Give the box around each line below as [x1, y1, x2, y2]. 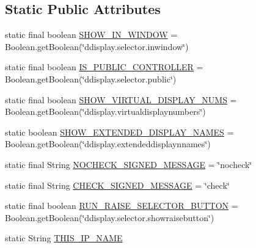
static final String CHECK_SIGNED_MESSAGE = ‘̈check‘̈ [5, 178, 230, 191]
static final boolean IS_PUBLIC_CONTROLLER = [5, 60, 203, 73]
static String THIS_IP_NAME [5, 232, 123, 244]
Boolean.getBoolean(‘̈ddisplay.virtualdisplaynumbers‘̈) [5, 105, 206, 118]
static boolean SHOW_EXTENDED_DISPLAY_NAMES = [5, 125, 234, 138]
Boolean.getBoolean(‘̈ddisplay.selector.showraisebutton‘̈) [5, 211, 214, 224]
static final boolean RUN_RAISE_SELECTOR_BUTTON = [5, 199, 238, 212]
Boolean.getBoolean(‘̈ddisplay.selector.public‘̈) [5, 72, 177, 85]
